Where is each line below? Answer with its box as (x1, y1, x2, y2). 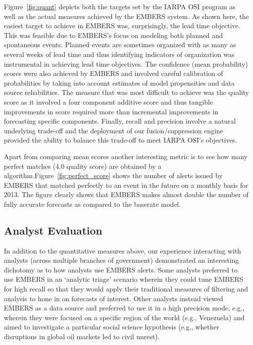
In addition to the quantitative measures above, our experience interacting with (4, 245, 241, 255)
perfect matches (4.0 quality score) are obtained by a (4, 161, 162, 171)
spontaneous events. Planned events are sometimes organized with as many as (4, 39, 236, 50)
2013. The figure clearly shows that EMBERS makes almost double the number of (4, 189, 249, 200)
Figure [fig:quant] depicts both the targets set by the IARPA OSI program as (4, 1, 235, 11)
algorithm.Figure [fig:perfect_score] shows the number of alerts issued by (4, 170, 223, 181)
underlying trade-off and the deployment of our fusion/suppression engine (4, 125, 223, 135)
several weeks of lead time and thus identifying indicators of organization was (4, 49, 235, 59)
